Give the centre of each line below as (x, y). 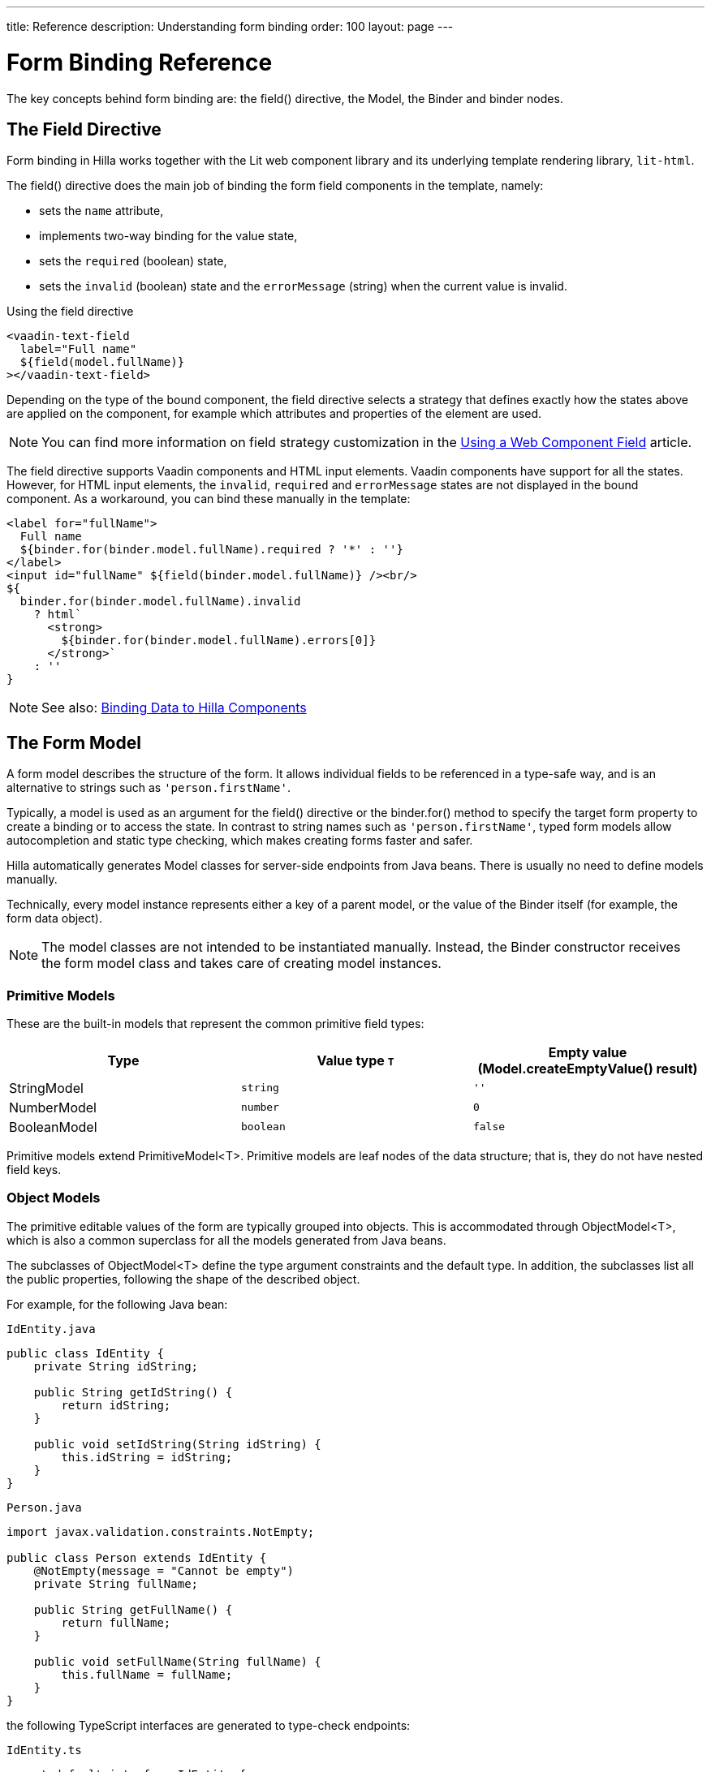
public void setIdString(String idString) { (177, 1444)
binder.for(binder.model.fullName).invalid (160, 602)
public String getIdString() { (133, 1392)
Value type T (355, 1060)
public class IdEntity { (85, 1353)
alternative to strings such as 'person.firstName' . (149, 788)
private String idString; (116, 1366)
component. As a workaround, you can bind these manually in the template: (209, 499)
